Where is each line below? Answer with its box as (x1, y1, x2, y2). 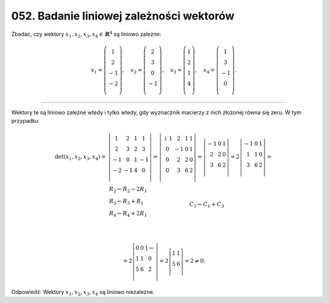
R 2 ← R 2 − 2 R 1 (108, 186, 147, 194)
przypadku (11, 117, 39, 124)
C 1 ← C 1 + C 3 (189, 201, 225, 209)
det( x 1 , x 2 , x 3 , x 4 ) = (55, 153, 106, 161)
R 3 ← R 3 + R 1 (108, 198, 144, 206)
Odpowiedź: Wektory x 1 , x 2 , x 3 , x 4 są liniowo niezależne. (11, 288, 155, 297)
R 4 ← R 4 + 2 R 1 (108, 210, 147, 218)
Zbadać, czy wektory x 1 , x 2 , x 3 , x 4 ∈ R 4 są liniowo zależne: (11, 29, 161, 39)
